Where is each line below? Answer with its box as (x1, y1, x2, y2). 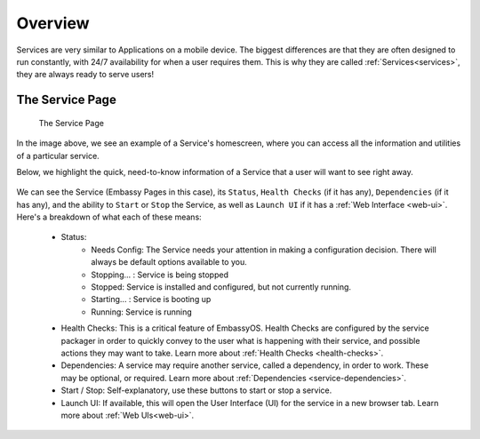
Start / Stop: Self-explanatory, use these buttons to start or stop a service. (60, 385, 332, 395)
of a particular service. (16, 150, 100, 161)
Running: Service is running (91, 307, 193, 317)
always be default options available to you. (91, 257, 248, 267)
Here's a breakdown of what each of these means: (16, 212, 202, 222)
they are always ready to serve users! (16, 69, 155, 80)
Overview (16, 13, 90, 33)
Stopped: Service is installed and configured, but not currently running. (91, 282, 351, 292)
